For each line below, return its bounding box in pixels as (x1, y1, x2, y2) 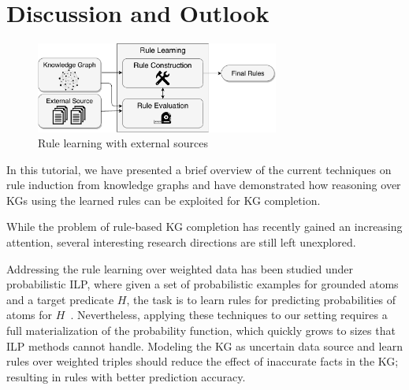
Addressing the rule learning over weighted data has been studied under (6, 260, 353, 277)
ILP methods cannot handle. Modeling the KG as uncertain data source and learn (6, 337, 403, 354)
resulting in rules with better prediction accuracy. (6, 368, 246, 384)
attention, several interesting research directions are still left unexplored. (6, 234, 356, 251)
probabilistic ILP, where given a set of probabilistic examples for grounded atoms (6, 276, 399, 292)
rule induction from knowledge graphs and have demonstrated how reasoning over (6, 176, 401, 193)
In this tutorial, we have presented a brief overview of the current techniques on (6, 161, 392, 177)
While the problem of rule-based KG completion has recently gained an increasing (6, 218, 403, 235)
